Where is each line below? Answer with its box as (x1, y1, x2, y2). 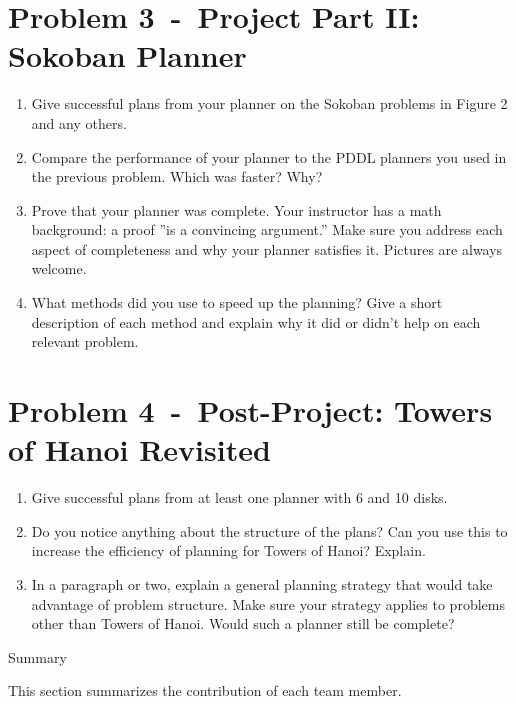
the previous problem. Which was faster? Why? (31, 166, 323, 187)
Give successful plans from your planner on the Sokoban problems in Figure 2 (31, 93, 508, 114)
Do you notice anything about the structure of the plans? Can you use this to (31, 520, 508, 541)
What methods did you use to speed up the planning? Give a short (31, 292, 443, 313)
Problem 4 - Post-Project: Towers (8, 390, 493, 431)
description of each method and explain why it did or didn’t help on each (31, 311, 481, 332)
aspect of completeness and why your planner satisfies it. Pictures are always (31, 238, 503, 259)
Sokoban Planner (8, 35, 247, 76)
